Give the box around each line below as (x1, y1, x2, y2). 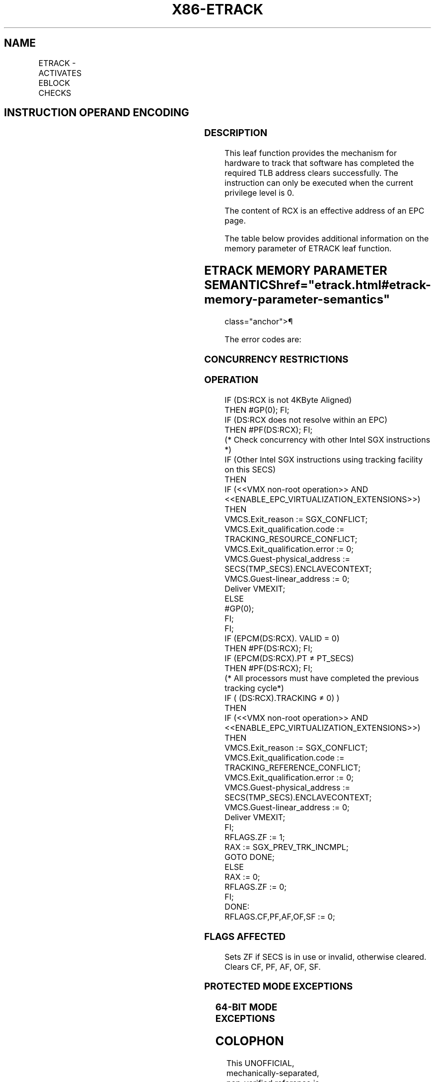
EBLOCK (38, 77, 70, 88)
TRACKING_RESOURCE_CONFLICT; (224, 534, 358, 544)
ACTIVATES (38, 68, 82, 78)
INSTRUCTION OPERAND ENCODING (4, 106, 189, 119)
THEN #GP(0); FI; (224, 405, 290, 415)
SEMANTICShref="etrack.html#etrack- (204, 278, 431, 293)
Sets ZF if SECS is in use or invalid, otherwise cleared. (224, 951, 427, 962)
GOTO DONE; (224, 852, 275, 862)
